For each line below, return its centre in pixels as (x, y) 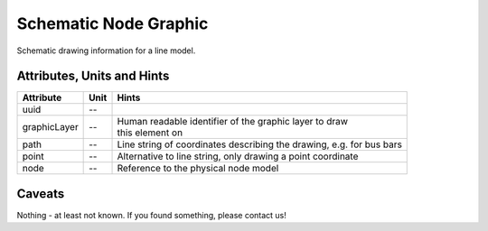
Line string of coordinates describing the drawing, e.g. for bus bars (259, 144)
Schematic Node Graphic (113, 23)
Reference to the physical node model (198, 169)
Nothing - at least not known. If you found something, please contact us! (151, 215)
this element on (150, 133)
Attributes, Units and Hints (93, 76)
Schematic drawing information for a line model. (106, 51)
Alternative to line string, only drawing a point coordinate (238, 156)
